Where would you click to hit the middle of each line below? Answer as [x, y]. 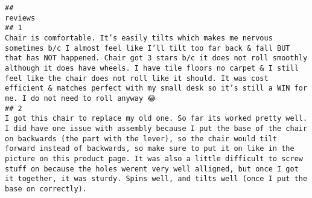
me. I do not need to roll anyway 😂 [81, 98]
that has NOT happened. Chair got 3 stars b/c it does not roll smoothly [156, 58]
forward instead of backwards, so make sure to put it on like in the [150, 149]
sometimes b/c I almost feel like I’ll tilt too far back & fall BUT [148, 48]
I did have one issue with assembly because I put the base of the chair [156, 128]
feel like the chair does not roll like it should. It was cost [137, 78]
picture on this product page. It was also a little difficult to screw [154, 158]
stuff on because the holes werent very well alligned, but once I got [152, 169]
